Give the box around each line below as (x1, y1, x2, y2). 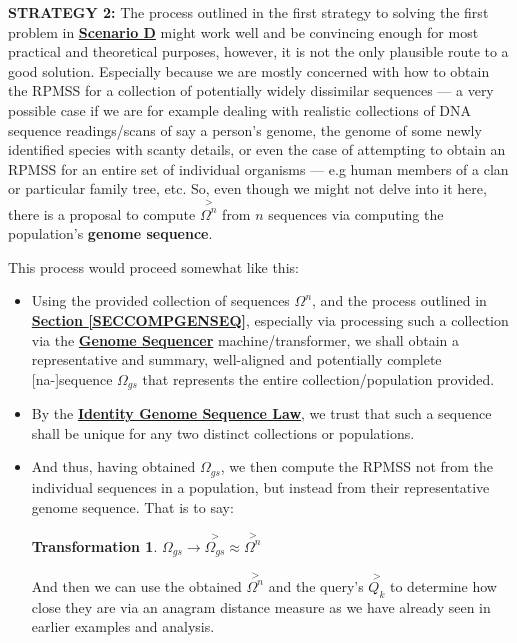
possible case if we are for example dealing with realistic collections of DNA (8, 99, 472, 120)
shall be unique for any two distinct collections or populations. (31, 422, 415, 443)
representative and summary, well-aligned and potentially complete (31, 349, 442, 370)
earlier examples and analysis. (31, 616, 215, 637)
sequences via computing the (268, 203, 444, 224)
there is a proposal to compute (8, 203, 196, 224)
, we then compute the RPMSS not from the (220, 456, 494, 477)
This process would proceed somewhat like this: (8, 256, 299, 277)
